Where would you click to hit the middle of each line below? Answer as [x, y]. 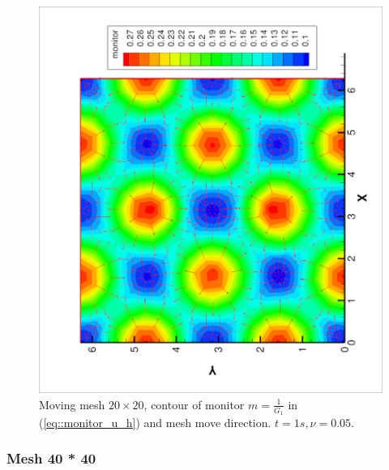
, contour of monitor [194, 404]
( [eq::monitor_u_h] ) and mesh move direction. [155, 422]
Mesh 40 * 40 [51, 458]
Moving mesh [72, 404]
